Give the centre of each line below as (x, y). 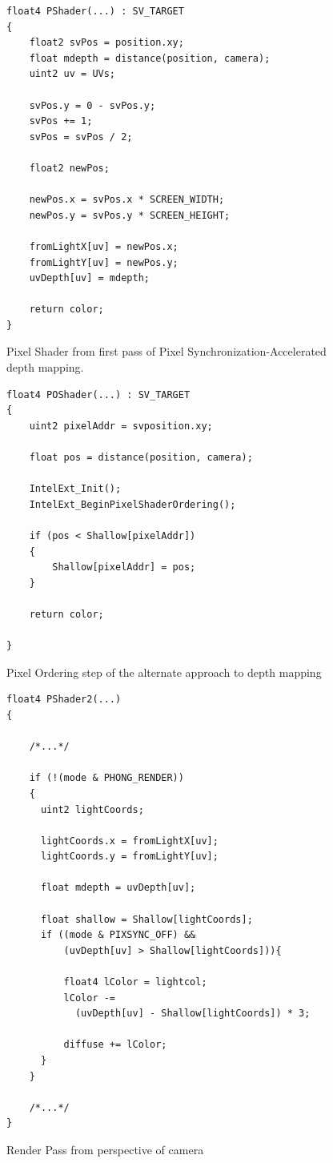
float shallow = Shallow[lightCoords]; (146, 919)
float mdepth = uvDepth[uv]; (118, 888)
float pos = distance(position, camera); (141, 458)
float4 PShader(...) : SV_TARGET (95, 11)
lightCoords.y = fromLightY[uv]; (129, 857)
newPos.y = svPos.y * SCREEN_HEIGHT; (130, 215)
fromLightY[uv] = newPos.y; (104, 262)
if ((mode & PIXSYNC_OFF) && (118, 935)
